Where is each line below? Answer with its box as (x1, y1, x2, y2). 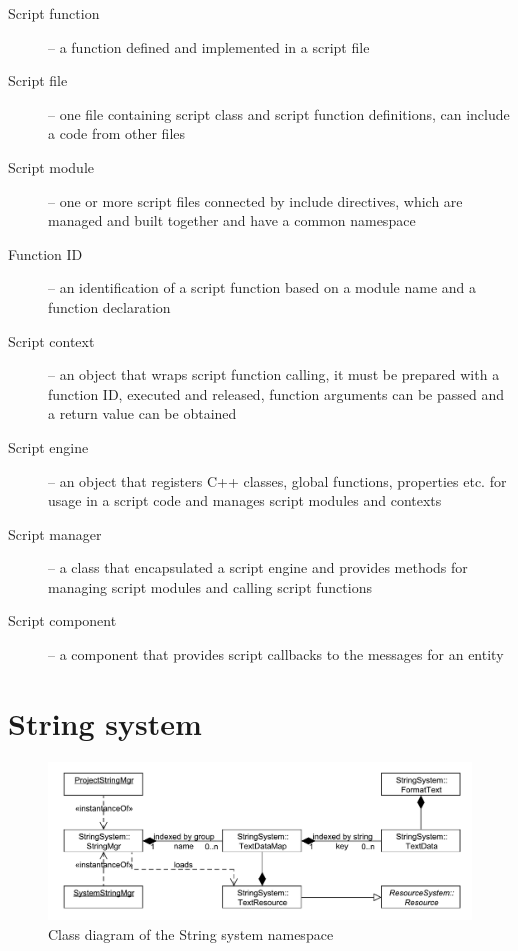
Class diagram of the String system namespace (48, 923, 334, 944)
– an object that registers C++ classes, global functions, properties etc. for (48, 470, 507, 491)
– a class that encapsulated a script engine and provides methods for (48, 557, 468, 578)
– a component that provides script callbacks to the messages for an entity (48, 644, 504, 665)
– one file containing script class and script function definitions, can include (48, 103, 510, 124)
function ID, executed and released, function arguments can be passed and (48, 383, 504, 404)
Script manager (8, 523, 102, 544)
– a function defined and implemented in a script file (48, 36, 370, 57)
